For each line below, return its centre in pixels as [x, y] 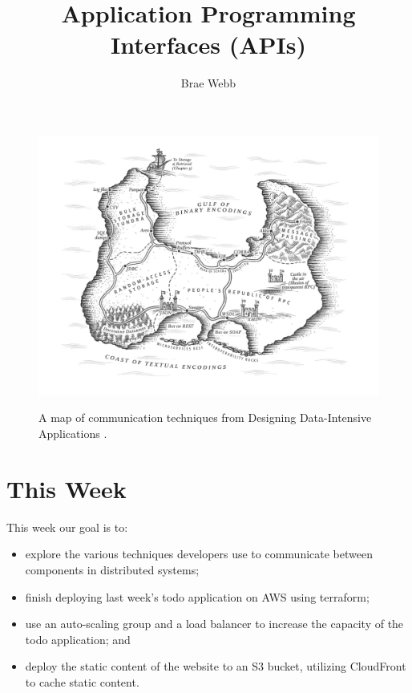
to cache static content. [82, 681]
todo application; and [78, 639]
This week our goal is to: [67, 527]
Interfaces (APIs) [208, 45]
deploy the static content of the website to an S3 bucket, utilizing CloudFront [216, 666]
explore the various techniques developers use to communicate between [199, 554]
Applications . [73, 434]
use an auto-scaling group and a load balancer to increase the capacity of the [214, 624]
